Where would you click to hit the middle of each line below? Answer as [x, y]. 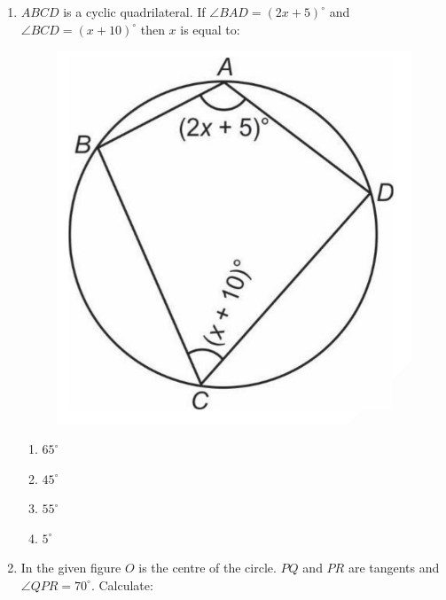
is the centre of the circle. [207, 568]
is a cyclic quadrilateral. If [134, 12]
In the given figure [71, 568]
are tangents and [394, 568]
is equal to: [210, 29]
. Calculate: [122, 584]
